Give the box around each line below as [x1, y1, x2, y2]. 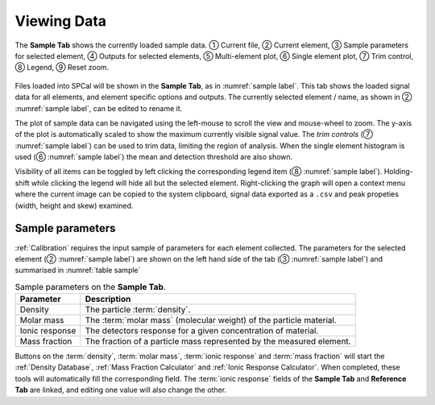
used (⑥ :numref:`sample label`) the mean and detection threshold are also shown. [14, 152, 293, 162]
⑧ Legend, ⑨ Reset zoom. [14, 63, 110, 72]
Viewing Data [14, 12, 107, 30]
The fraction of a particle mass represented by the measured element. [85, 336, 351, 347]
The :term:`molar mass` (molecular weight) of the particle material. [85, 315, 338, 326]
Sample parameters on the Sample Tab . [14, 281, 167, 292]
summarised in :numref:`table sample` [14, 266, 141, 275]
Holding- [383, 167, 414, 176]
